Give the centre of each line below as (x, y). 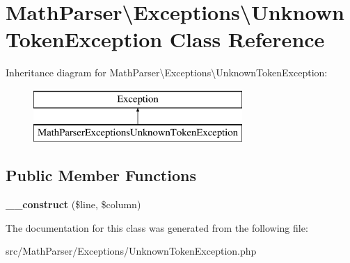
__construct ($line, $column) (73, 204)
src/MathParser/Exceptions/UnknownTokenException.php (131, 251)
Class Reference (247, 39)
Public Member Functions (101, 175)
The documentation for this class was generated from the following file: (157, 227)
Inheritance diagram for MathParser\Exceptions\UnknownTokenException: (167, 73)
